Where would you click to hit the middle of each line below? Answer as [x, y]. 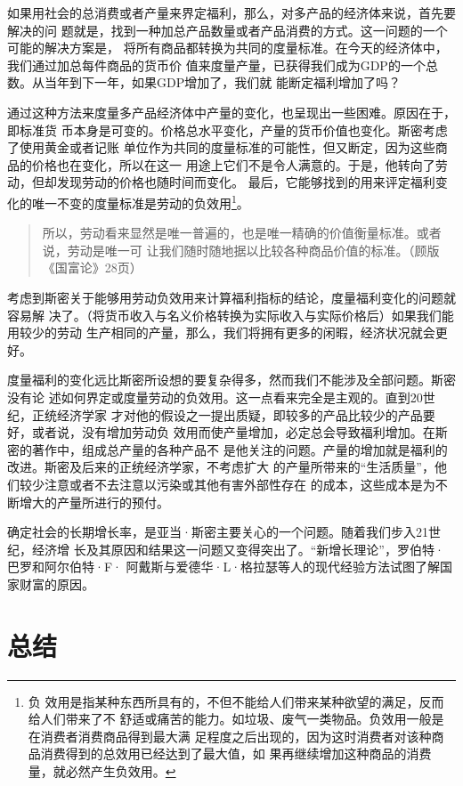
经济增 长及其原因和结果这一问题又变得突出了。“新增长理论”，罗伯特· [238, 549]
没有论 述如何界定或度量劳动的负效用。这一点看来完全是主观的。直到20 [215, 397]
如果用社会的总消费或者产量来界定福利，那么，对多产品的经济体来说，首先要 [231, 12]
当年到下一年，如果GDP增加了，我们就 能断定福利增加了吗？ [222, 82]
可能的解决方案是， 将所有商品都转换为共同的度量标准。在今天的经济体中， [227, 48]
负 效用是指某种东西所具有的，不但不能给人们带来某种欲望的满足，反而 [236, 701]
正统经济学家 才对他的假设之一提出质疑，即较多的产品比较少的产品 [227, 414]
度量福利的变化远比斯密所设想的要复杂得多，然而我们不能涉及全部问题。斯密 [231, 380]
